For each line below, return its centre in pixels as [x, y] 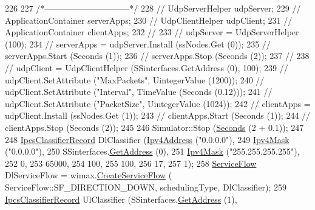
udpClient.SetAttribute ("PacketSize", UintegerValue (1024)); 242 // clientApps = [158, 103]
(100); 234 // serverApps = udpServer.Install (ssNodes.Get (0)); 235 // [138, 44]
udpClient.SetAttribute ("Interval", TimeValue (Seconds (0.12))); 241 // [139, 92]
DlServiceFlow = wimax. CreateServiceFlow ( [89, 175]
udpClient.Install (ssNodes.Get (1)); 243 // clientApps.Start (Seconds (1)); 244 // [158, 115]
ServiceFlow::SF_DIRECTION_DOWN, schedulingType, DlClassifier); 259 [146, 187]
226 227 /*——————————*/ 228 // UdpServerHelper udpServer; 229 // [153, 8]
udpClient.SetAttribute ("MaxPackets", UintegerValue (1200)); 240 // [135, 79]
